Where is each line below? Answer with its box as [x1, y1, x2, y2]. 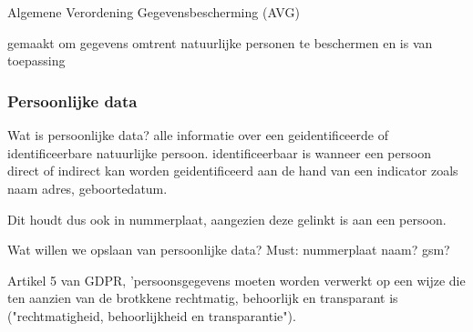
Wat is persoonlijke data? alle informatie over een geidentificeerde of [7, 126, 388, 145]
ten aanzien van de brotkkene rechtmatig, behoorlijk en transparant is [7, 288, 398, 307]
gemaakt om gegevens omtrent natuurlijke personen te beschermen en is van [7, 33, 433, 52]
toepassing [7, 51, 66, 70]
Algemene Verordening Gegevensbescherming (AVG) [7, 3, 300, 22]
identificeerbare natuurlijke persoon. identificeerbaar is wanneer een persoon [7, 143, 431, 162]
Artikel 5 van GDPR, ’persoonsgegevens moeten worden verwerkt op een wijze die [7, 270, 466, 289]
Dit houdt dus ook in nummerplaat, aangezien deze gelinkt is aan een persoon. [7, 209, 447, 228]
